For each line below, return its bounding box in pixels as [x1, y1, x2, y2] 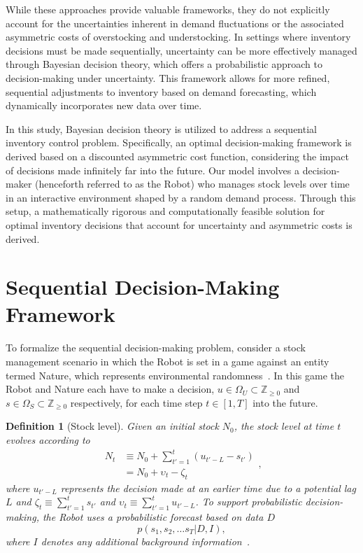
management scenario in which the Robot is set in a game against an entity [6, 354, 329, 368]
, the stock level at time [234, 419, 334, 433]
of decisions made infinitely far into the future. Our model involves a [6, 162, 299, 177]
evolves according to [6, 432, 90, 447]
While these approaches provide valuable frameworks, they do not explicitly [6, 2, 330, 16]
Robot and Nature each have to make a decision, [6, 381, 215, 396]
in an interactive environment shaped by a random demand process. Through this [6, 190, 356, 204]
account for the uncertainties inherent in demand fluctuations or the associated [6, 15, 344, 30]
